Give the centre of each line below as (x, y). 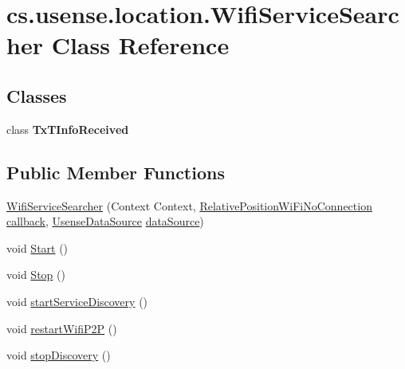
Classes (37, 95)
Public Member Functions (116, 172)
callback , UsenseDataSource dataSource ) (105, 221)
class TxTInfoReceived (68, 129)
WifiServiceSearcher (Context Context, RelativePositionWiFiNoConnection (189, 205)
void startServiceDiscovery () (77, 301)
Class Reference (140, 45)
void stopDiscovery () (59, 355)
